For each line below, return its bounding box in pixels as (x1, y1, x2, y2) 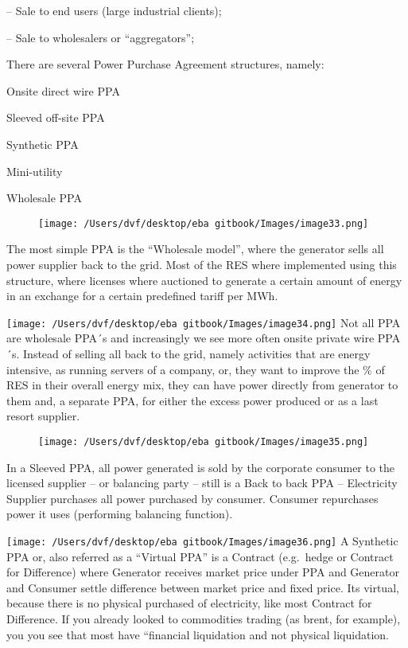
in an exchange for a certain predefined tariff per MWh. (6, 287, 278, 304)
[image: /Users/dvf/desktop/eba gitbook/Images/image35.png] (38, 436, 369, 447)
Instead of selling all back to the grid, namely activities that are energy (23, 345, 371, 362)
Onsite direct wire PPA (6, 82, 120, 99)
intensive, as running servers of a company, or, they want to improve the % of (6, 361, 385, 377)
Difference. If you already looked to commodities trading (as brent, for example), (6, 611, 401, 627)
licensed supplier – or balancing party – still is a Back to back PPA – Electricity (6, 474, 398, 491)
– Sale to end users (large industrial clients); (6, 2, 222, 18)
